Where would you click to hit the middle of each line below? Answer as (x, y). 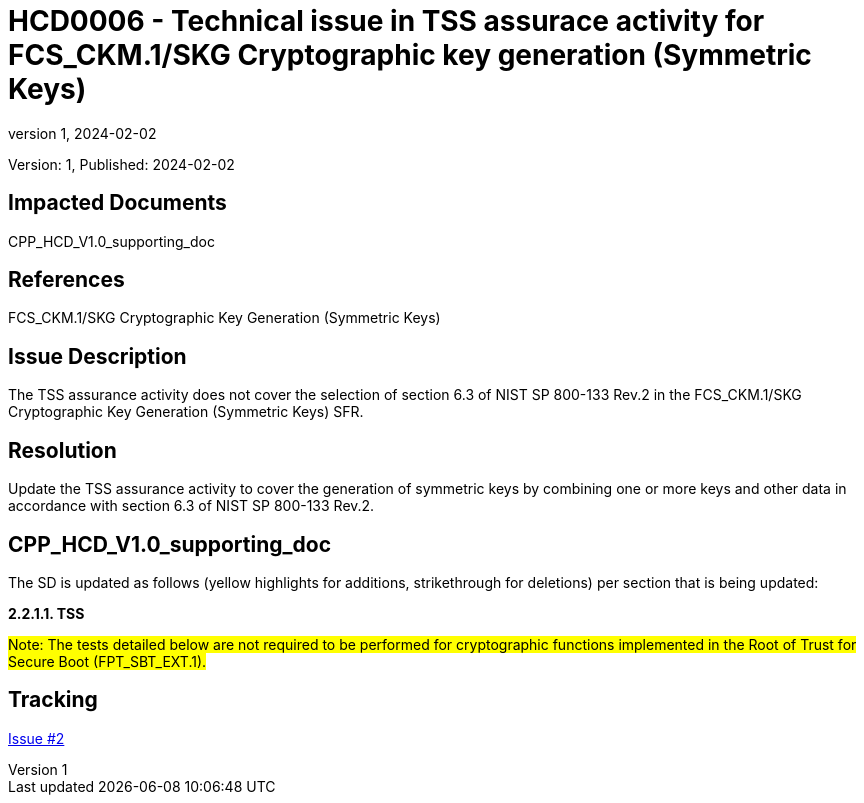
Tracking (53, 700)
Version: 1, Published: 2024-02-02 (121, 164)
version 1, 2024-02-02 (82, 133)
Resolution (62, 450)
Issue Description (97, 356)
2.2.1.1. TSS (46, 613)
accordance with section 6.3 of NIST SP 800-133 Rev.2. (191, 506)
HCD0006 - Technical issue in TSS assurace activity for (386, 21)
